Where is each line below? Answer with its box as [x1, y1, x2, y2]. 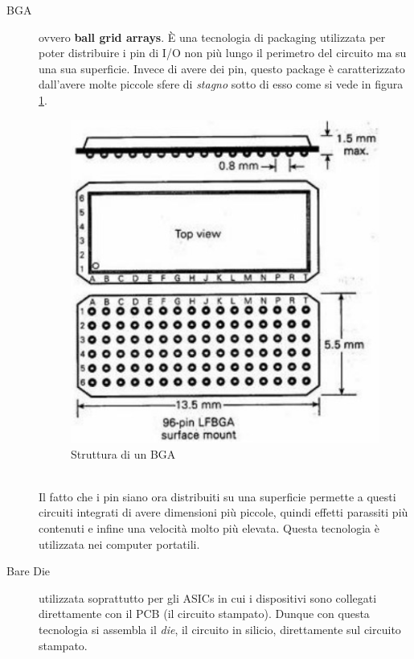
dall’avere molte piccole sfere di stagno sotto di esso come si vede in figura [39, 76, 404, 93]
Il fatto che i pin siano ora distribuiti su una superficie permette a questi [39, 488, 396, 505]
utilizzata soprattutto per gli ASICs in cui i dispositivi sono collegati [39, 589, 377, 606]
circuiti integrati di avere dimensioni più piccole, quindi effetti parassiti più [39, 504, 408, 521]
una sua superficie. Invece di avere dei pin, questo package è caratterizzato [39, 60, 405, 76]
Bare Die [6, 562, 51, 579]
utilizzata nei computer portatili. [39, 535, 200, 552]
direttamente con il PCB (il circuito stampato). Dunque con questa [39, 605, 370, 622]
